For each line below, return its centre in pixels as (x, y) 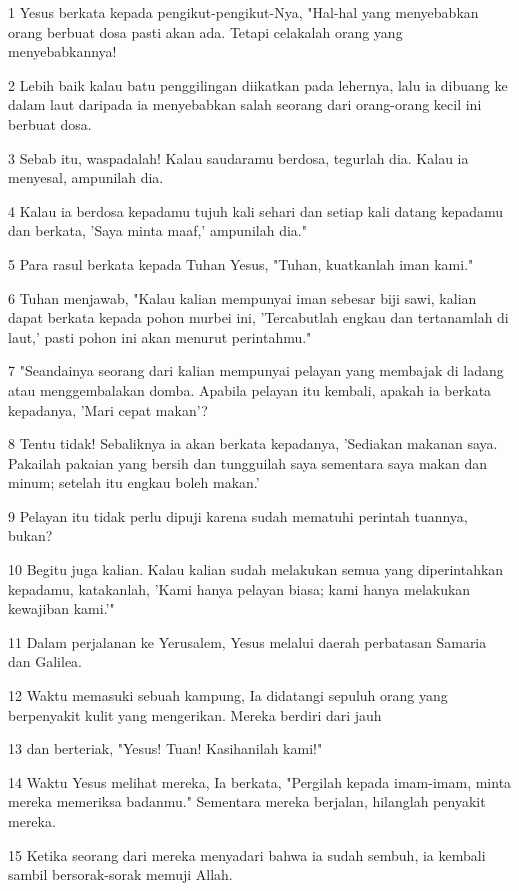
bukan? (30, 535)
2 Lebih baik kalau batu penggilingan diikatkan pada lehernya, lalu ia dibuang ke (258, 84)
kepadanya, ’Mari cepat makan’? (108, 409)
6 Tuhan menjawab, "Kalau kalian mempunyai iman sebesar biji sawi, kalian (242, 297)
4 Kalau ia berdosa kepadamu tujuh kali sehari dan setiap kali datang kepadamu (256, 210)
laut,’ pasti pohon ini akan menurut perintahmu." (160, 336)
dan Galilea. (45, 661)
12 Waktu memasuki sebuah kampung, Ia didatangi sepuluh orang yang (228, 695)
